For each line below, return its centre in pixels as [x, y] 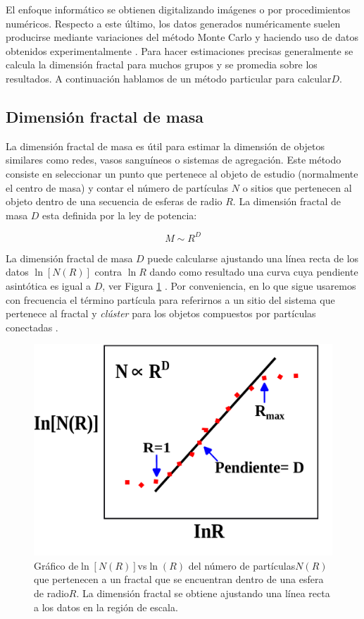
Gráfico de [56, 565]
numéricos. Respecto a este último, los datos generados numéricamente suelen [173, 23]
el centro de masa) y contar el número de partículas [117, 187]
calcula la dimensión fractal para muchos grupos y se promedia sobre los [162, 65]
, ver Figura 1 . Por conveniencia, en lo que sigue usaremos [229, 286]
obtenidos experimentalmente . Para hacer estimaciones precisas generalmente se [180, 50]
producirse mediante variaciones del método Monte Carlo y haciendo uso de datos [182, 37]
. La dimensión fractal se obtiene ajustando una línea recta [203, 593]
